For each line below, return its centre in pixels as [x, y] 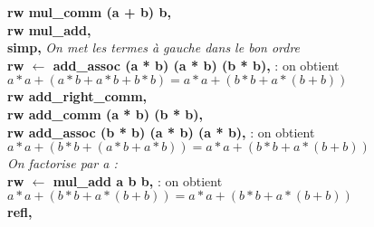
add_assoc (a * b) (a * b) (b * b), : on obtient [196, 65]
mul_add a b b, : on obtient [138, 180]
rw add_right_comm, [77, 96]
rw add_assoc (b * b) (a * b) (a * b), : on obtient [161, 132]
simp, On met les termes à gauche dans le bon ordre [154, 47]
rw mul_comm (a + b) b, [89, 12]
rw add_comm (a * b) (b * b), [105, 113]
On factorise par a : [62, 163]
